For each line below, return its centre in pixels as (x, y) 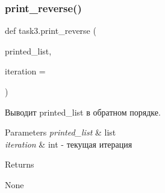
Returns (20, 164)
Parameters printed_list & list (61, 132)
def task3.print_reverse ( (51, 31)
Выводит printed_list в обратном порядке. (83, 112)
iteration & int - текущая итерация (69, 144)
